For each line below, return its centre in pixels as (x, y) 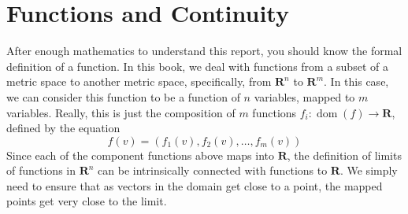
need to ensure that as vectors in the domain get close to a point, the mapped (195, 185)
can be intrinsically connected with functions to (213, 170)
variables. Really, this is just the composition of (121, 112)
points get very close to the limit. (87, 201)
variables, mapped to (304, 96)
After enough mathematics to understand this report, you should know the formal (204, 51)
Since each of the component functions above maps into (141, 155)
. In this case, (356, 81)
